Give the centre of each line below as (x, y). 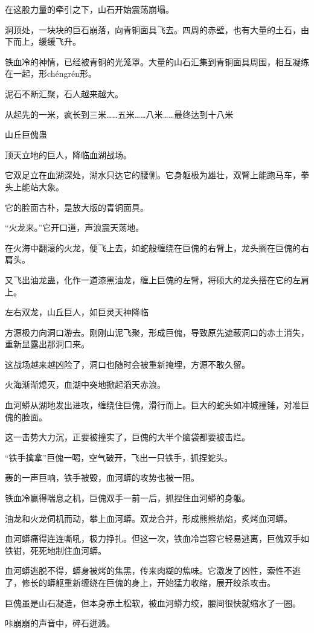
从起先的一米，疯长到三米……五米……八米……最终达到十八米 (119, 114)
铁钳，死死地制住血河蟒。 (56, 550)
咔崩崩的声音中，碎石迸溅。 (60, 623)
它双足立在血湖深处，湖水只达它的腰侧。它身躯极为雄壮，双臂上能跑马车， (153, 175)
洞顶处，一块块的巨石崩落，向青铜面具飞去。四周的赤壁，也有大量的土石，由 (157, 29)
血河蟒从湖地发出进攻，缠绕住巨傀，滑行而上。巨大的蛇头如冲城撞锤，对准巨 (157, 405)
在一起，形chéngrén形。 (51, 73)
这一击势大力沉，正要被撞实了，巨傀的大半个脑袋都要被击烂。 (127, 437)
